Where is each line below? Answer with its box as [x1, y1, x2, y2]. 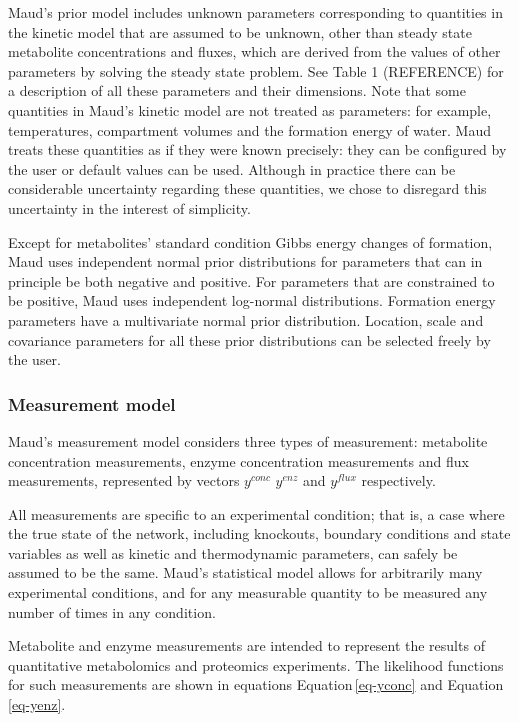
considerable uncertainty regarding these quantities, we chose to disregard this [8, 178, 487, 199]
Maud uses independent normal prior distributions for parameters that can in [8, 251, 483, 272]
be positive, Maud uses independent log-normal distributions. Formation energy [8, 290, 496, 311]
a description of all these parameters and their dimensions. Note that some [8, 80, 466, 101]
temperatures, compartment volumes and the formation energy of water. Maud [8, 119, 491, 140]
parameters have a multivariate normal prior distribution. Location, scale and [8, 309, 484, 330]
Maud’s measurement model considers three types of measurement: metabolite [8, 430, 488, 451]
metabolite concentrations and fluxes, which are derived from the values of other [8, 41, 501, 62]
